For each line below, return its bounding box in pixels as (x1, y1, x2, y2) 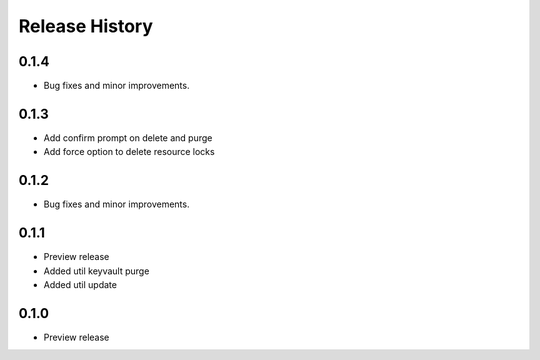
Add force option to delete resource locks (43, 146, 215, 158)
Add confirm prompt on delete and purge (43, 131, 213, 144)
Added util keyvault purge (43, 265, 150, 277)
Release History (18, 15, 154, 37)
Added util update (43, 278, 117, 290)
